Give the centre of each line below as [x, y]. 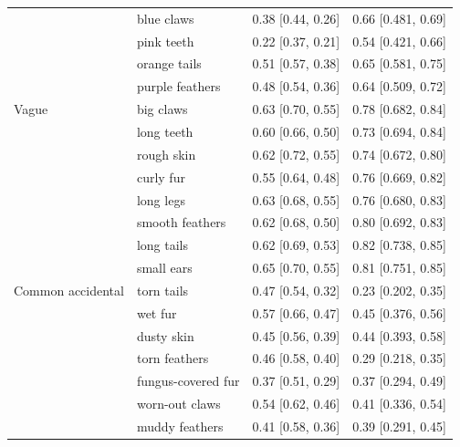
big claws [162, 109]
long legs [161, 199]
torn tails [162, 290]
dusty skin [165, 335]
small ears [164, 268]
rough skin [166, 154]
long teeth [165, 131]
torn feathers [172, 358]
